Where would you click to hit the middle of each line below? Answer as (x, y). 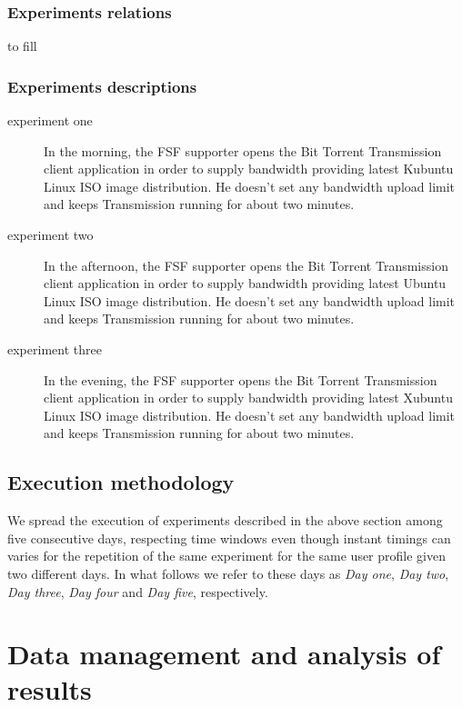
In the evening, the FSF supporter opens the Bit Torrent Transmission (241, 379)
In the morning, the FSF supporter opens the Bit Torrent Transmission (243, 150)
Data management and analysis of (224, 654)
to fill (22, 46)
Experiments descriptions (102, 86)
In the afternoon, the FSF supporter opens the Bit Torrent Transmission (246, 265)
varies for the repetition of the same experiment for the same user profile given (226, 556)
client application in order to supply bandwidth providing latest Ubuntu (245, 283)
